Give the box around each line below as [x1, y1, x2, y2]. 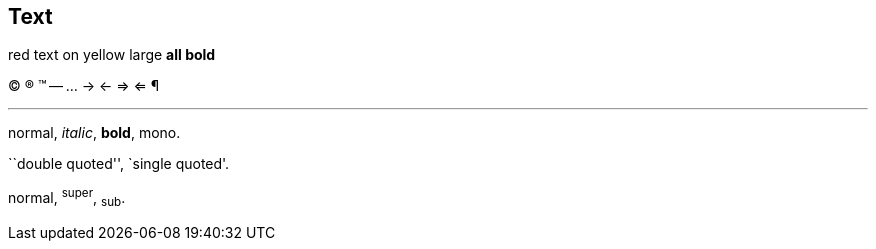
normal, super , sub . [8, 186, 126, 210]
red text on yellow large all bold [8, 46, 216, 64]
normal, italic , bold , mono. [8, 124, 181, 142]
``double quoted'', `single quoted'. [8, 155, 230, 173]
